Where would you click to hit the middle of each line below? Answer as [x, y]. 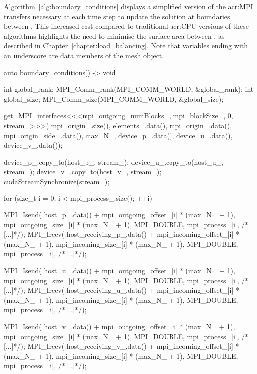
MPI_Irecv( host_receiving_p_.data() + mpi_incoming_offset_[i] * [133, 234]
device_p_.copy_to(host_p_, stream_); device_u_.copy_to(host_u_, [114, 161]
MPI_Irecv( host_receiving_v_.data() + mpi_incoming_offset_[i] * [133, 346]
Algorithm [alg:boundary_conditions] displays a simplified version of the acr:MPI [128, 6]
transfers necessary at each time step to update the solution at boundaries [117, 16]
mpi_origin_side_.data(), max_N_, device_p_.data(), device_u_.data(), [118, 135]
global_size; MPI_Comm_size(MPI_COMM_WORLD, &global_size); [114, 98]
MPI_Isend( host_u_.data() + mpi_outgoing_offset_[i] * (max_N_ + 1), [120, 271]
